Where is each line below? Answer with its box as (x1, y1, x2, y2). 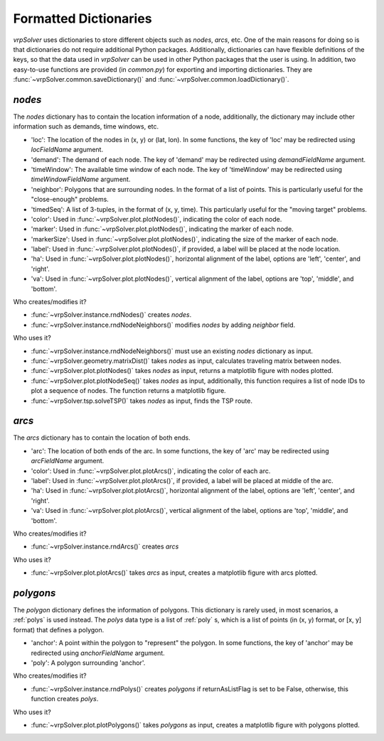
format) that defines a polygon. (13, 625, 105, 634)
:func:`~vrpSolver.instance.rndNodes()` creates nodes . (31, 310, 192, 319)
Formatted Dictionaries (13, 11, 152, 26)
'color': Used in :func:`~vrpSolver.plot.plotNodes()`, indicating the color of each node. (31, 215, 282, 223)
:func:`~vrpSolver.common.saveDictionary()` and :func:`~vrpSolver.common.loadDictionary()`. (13, 75, 289, 84)
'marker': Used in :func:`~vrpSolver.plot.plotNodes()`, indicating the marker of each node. (31, 225, 294, 234)
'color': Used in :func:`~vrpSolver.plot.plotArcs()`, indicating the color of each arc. (31, 466, 271, 475)
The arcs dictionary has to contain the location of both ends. (13, 433, 191, 442)
